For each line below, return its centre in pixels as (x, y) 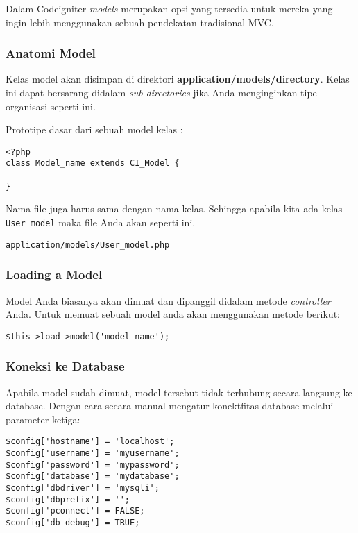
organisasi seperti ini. (51, 106)
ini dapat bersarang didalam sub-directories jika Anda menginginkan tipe (161, 92)
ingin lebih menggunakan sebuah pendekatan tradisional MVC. (140, 22)
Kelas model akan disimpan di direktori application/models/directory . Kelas (178, 79)
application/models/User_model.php (88, 245)
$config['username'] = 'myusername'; (93, 454)
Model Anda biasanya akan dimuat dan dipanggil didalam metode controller (168, 300)
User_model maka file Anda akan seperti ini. (101, 222)
